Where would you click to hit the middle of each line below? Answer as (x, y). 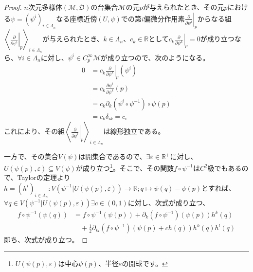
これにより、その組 (35, 131)
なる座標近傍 (77, 18)
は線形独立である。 (134, 131)
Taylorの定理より (44, 177)
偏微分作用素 (164, 18)
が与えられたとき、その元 (183, 7)
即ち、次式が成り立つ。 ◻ (46, 240)
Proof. (13, 7)
